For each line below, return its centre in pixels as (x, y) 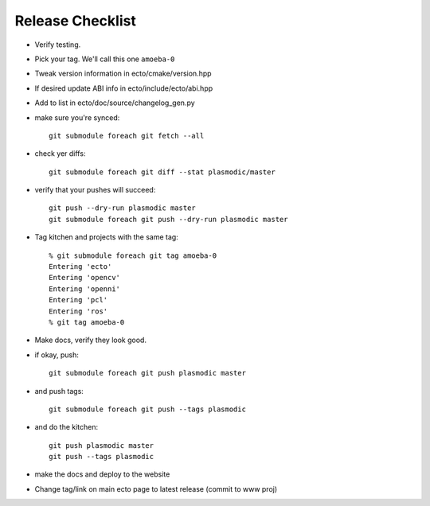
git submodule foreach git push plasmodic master (148, 373)
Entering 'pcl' (78, 300)
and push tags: (59, 391)
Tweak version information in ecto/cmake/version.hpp (123, 74)
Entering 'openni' (85, 289)
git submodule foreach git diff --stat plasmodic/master (162, 172)
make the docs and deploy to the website (102, 474)
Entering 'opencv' (85, 278)
